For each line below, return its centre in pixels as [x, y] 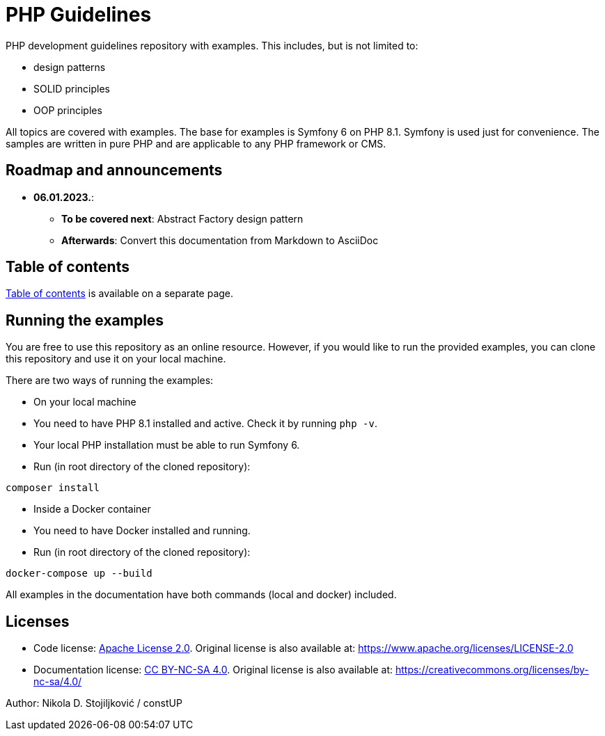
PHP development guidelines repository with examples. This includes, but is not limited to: [212, 45]
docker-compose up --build [79, 574]
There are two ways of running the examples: [110, 381]
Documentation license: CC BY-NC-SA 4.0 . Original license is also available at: [213, 670]
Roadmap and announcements [114, 170]
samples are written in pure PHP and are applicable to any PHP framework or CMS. [196, 143]
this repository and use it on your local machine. [116, 359]
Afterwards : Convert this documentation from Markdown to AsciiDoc [220, 240]
